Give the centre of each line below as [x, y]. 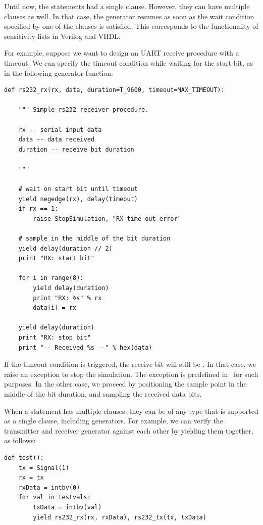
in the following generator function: [59, 73]
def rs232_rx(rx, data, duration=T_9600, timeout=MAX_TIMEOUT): [114, 90]
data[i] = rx [55, 308]
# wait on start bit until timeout [78, 189]
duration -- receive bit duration [76, 149]
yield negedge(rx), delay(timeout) [78, 199]
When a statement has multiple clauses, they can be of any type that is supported [131, 411]
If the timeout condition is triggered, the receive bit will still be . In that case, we [130, 364]
